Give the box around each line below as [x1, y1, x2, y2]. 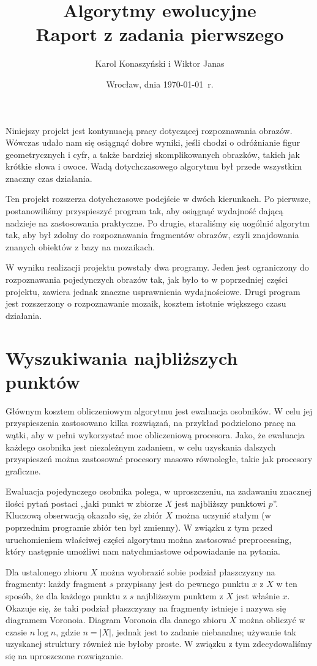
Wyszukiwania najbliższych [6, 345, 238, 370]
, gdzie [56, 625, 80, 638]
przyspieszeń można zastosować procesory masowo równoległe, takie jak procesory [6, 452, 313, 465]
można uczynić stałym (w [175, 509, 271, 522]
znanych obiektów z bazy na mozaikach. [6, 240, 155, 253]
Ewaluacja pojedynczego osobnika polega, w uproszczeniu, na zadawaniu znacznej [6, 485, 312, 498]
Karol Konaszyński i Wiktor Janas [95, 57, 225, 70]
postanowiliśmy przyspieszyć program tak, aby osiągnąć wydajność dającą [6, 204, 283, 217]
